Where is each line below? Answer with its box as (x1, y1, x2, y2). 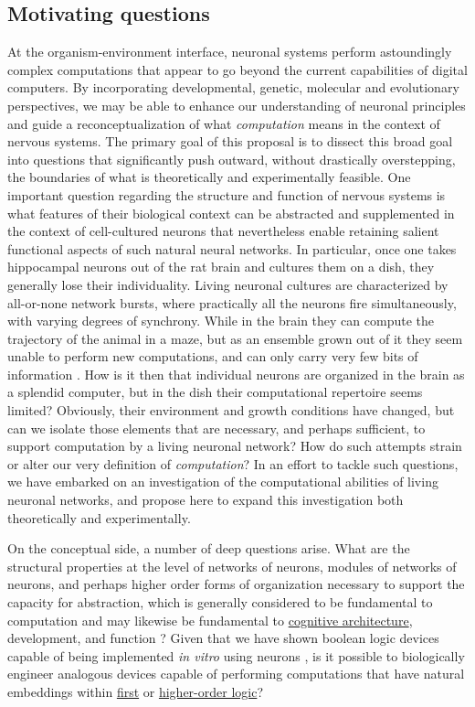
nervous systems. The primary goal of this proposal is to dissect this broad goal (7, 132, 453, 151)
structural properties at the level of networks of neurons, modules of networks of (7, 556, 457, 575)
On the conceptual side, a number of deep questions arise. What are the (7, 539, 410, 558)
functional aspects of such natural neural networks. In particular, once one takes (7, 239, 457, 258)
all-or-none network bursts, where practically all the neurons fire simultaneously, (7, 293, 457, 312)
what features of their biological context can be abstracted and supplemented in (7, 203, 455, 222)
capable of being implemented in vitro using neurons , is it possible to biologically (7, 646, 465, 665)
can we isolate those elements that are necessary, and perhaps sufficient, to (7, 418, 426, 437)
